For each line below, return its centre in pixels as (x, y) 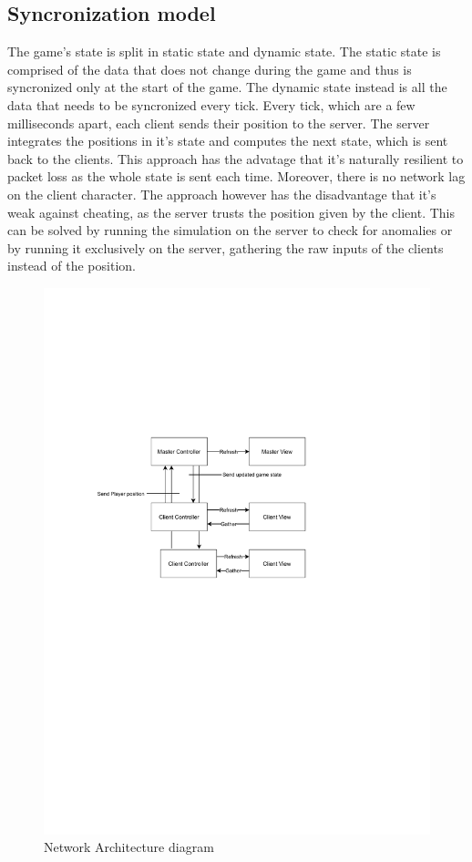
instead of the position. (72, 266)
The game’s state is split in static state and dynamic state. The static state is (224, 51)
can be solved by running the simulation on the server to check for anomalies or (230, 230)
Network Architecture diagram (129, 847)
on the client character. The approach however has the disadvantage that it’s (222, 194)
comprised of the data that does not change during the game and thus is (210, 69)
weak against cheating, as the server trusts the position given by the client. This (231, 212)
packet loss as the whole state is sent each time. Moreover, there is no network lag (236, 176)
